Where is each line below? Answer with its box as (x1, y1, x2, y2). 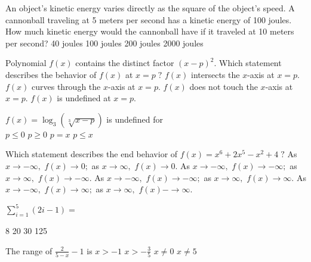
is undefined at (57, 92, 111, 104)
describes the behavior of (5, 68, 97, 80)
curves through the (32, 80, 101, 92)
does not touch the (189, 80, 258, 92)
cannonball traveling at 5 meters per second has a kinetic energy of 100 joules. (5, 13, 292, 26)
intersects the (191, 68, 240, 80)
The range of (5, 244, 53, 257)
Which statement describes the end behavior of (5, 148, 178, 160)
